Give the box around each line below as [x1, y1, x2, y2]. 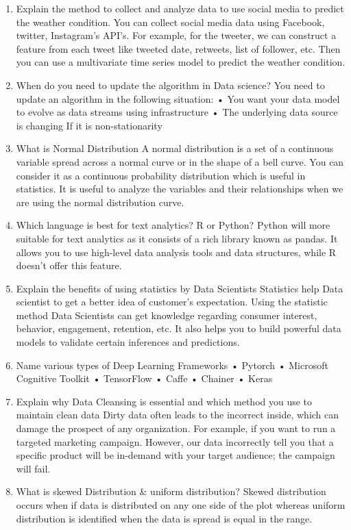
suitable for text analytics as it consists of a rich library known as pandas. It [16, 231, 338, 245]
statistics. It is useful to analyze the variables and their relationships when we [16, 181, 343, 196]
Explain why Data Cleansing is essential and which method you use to [16, 394, 313, 408]
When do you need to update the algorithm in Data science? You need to [16, 77, 325, 92]
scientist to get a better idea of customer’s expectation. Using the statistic [16, 294, 328, 309]
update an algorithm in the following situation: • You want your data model [16, 91, 340, 105]
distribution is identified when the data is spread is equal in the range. [16, 511, 313, 525]
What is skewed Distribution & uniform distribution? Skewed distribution [16, 484, 326, 499]
